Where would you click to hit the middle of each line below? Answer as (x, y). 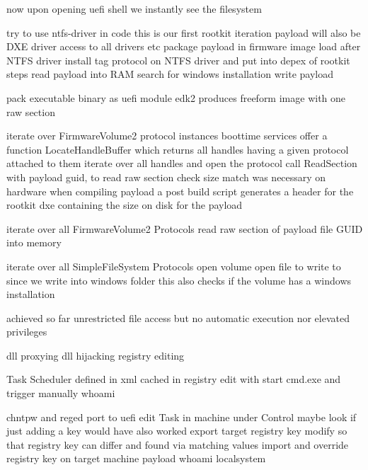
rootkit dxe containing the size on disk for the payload (125, 205)
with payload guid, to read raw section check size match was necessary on (166, 177)
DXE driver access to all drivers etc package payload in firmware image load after (184, 46)
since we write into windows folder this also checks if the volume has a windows (179, 280)
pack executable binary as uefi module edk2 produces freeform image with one (176, 97)
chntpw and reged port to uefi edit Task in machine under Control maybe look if (182, 417)
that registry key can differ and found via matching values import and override (178, 444)
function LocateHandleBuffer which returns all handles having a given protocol (178, 149)
